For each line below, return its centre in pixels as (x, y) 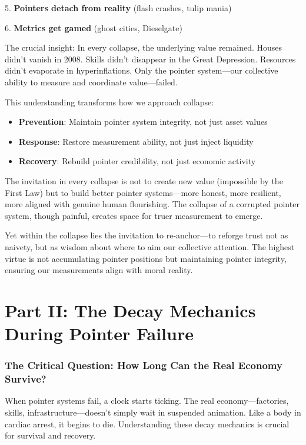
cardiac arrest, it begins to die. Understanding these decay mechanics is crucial (147, 424)
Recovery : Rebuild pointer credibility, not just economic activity (137, 161)
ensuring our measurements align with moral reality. (99, 270)
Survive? (26, 379)
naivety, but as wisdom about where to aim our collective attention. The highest (150, 246)
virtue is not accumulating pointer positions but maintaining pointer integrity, (146, 258)
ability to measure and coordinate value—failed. (91, 82)
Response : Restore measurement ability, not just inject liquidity (136, 141)
